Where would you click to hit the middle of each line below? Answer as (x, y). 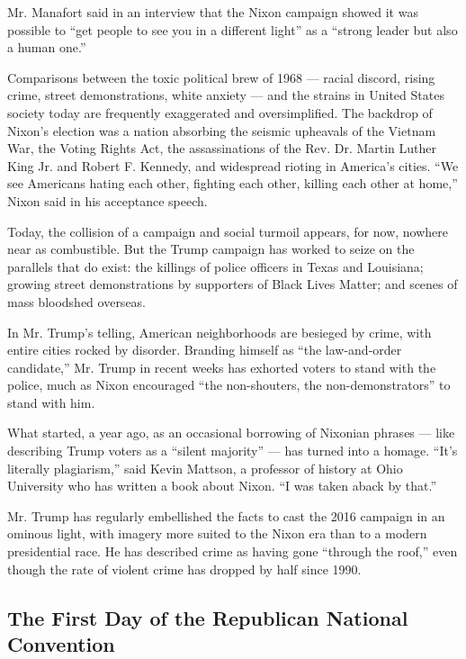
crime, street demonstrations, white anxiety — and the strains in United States (226, 95)
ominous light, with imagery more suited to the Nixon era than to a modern (217, 533)
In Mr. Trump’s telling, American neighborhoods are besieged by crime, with (220, 332)
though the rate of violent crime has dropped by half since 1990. (184, 569)
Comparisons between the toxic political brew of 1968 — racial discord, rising (221, 77)
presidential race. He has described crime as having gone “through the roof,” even (233, 551)
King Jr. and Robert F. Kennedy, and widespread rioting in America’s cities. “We (233, 165)
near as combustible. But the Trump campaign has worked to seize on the (211, 249)
